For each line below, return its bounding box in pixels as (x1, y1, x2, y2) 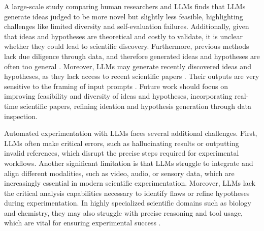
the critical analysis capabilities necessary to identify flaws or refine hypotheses (4, 187, 250, 198)
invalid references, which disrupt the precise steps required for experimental (4, 148, 239, 158)
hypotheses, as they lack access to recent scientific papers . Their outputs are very (4, 71, 259, 81)
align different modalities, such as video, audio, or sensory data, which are (4, 167, 235, 178)
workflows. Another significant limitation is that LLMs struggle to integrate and (4, 157, 253, 168)
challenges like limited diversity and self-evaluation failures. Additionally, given (4, 21, 249, 32)
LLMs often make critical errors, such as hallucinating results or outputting (4, 137, 239, 148)
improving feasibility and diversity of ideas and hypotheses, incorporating (4, 91, 233, 101)
